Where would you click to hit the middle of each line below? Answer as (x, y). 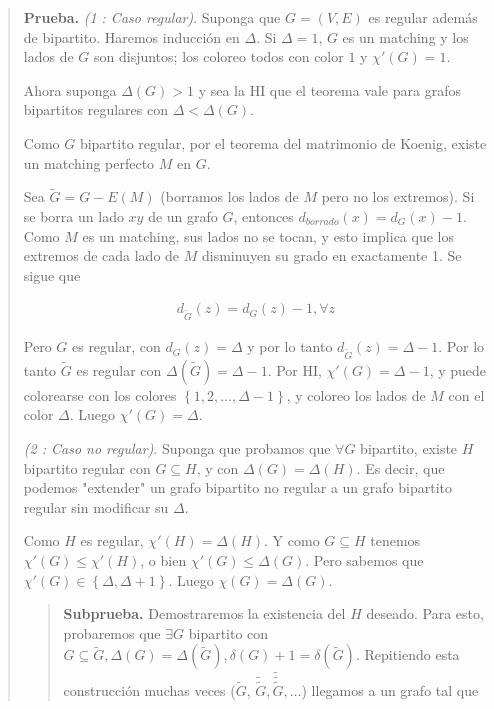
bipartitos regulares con (95, 109)
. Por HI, (294, 369)
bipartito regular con (87, 467)
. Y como (292, 540)
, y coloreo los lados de (356, 394)
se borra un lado (73, 215)
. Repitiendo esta (407, 654)
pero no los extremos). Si (398, 196)
